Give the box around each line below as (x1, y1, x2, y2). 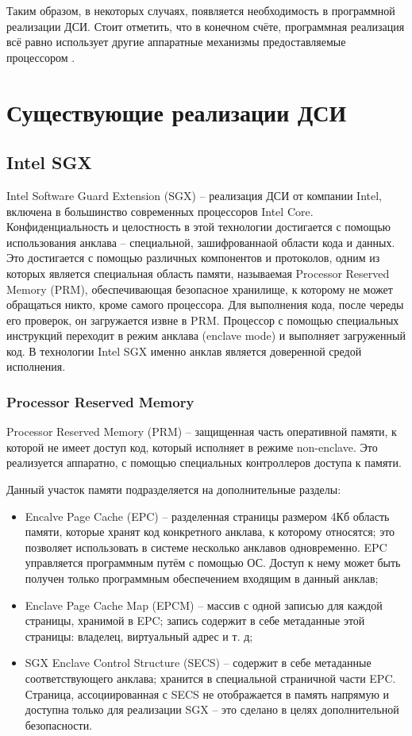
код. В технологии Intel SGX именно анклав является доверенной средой (6, 342, 362, 359)
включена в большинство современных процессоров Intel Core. (6, 202, 314, 219)
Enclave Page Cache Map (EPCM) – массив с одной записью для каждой (25, 596, 383, 613)
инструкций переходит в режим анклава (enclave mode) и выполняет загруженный (6, 327, 406, 344)
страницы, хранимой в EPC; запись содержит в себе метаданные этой (25, 612, 365, 629)
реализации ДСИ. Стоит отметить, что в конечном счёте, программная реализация (6, 17, 405, 34)
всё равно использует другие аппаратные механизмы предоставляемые (6, 33, 346, 50)
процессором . (6, 48, 75, 65)
